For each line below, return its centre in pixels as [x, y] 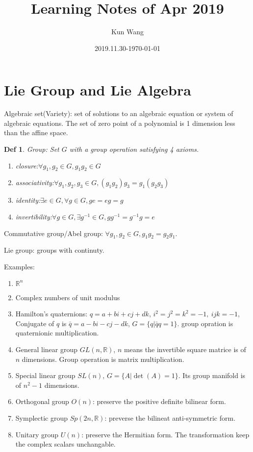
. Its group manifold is [212, 375]
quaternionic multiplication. [57, 333]
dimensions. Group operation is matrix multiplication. [103, 359]
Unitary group [37, 434]
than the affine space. [36, 132]
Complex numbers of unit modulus [68, 297]
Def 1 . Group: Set [32, 149]
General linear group [47, 349]
